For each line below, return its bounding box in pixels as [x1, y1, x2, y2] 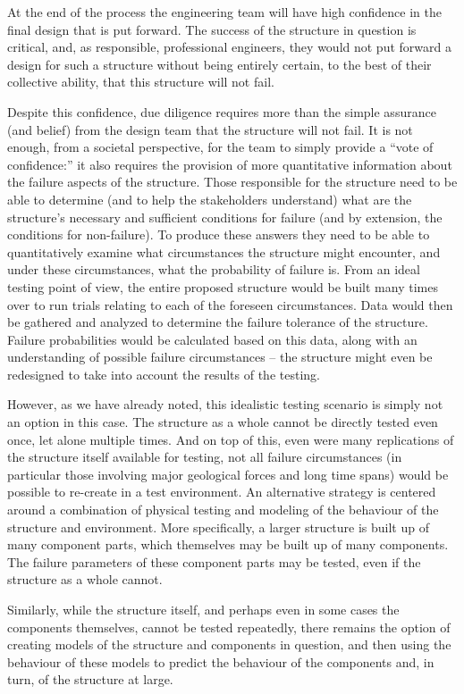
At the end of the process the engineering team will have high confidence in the [7, 3, 442, 21]
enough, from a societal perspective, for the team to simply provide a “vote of [7, 138, 434, 156]
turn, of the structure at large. [7, 670, 173, 689]
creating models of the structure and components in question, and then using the [7, 635, 451, 654]
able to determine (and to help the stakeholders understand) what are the [7, 189, 412, 208]
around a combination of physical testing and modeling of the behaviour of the [7, 500, 439, 519]
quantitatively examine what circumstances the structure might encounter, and [7, 242, 441, 261]
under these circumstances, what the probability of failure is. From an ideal [7, 260, 420, 279]
